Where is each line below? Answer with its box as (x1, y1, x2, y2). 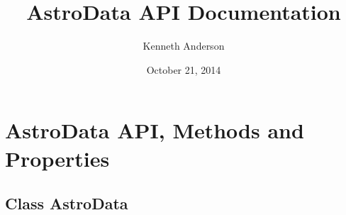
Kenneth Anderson (143, 38, 225, 53)
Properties (5, 143, 110, 172)
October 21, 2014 (146, 62, 221, 77)
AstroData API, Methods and (5, 116, 304, 145)
